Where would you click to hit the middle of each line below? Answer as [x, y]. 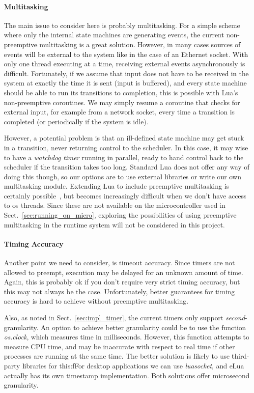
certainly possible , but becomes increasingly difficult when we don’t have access [125, 195]
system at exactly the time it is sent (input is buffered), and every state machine [125, 83]
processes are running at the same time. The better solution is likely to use [117, 356]
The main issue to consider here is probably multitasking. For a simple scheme [122, 25]
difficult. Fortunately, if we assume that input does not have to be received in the [126, 73]
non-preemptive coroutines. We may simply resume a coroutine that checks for [122, 102]
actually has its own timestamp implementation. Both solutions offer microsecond [127, 375]
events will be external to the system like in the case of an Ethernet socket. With [126, 54]
